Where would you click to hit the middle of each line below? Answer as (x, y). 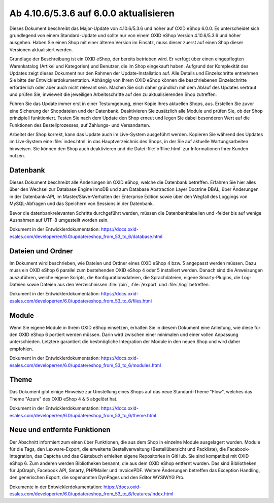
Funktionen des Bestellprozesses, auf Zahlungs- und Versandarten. (80, 125)
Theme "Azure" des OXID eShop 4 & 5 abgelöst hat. (63, 399)
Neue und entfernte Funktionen (60, 430)
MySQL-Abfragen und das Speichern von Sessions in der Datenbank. (82, 204)
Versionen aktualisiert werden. (41, 49)
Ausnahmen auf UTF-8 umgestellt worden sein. (59, 220)
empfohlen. (21, 349)
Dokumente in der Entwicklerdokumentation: (56, 487)
